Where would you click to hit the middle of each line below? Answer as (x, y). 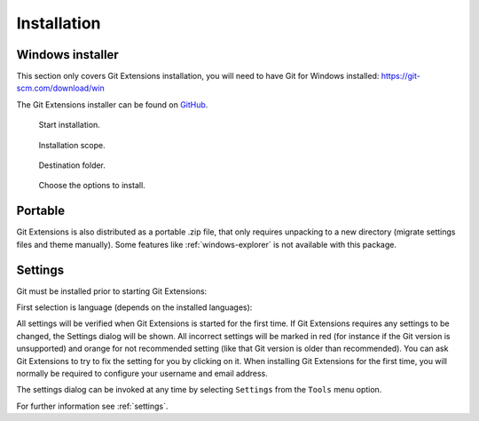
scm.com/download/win (61, 88)
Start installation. (70, 125)
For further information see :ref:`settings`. (92, 406)
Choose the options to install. (92, 186)
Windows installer (67, 55)
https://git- (400, 76)
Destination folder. (72, 165)
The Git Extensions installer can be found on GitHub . (112, 104)
